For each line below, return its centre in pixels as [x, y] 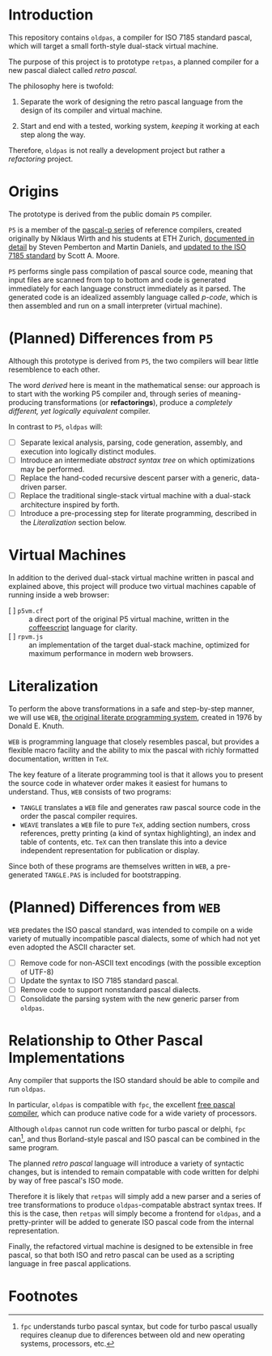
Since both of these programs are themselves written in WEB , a [111, 866]
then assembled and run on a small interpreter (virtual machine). [115, 305]
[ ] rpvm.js [26, 637]
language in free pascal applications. [70, 1263]
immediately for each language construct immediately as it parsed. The [127, 288]
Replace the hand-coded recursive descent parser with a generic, [130, 478]
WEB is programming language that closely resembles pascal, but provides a [134, 742]
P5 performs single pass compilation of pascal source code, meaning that [131, 271]
